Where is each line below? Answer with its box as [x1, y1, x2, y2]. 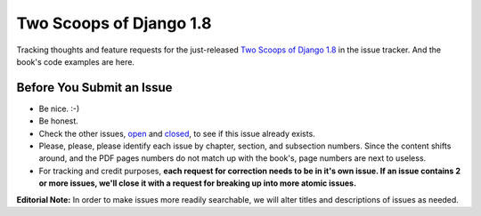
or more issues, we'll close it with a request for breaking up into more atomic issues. [38, 178, 356, 188]
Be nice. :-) [38, 103, 80, 114]
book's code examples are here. [16, 56, 135, 67]
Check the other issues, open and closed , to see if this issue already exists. [38, 128, 315, 139]
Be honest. [38, 116, 79, 126]
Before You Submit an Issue [16, 80, 173, 95]
